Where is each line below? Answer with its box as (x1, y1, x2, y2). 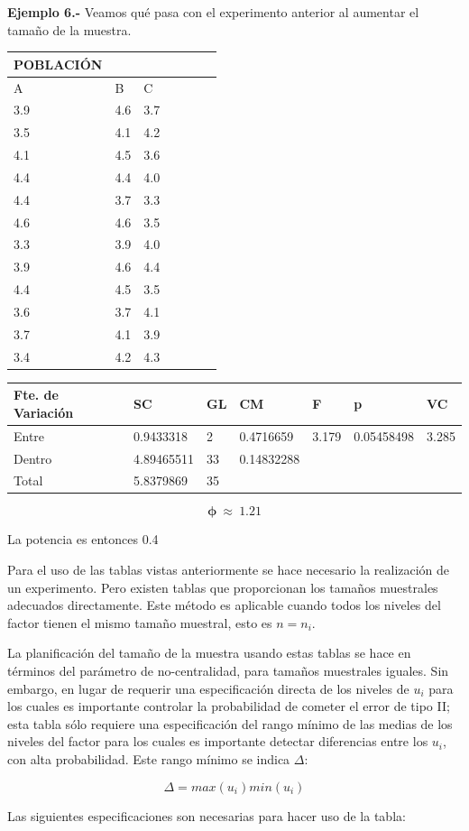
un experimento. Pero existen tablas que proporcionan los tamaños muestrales (7, 577, 438, 596)
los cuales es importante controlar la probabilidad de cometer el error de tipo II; (7, 697, 450, 716)
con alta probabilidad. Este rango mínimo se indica (7, 750, 290, 768)
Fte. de (14, 385, 59, 404)
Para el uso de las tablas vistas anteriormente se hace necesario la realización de (7, 560, 450, 579)
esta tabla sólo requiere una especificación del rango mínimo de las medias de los (7, 714, 453, 733)
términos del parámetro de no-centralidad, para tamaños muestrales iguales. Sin (7, 661, 449, 680)
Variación (14, 402, 74, 421)
